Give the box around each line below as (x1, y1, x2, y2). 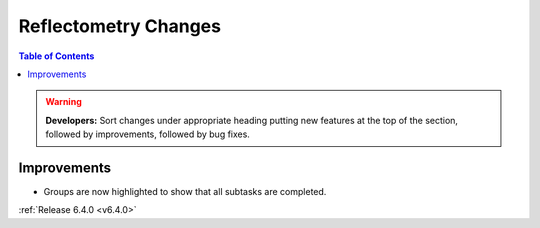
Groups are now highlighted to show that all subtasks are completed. (43, 186, 327, 198)
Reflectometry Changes (18, 15, 222, 37)
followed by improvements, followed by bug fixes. (45, 128, 250, 140)
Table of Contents (18, 50, 95, 62)
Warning (45, 96, 82, 108)
